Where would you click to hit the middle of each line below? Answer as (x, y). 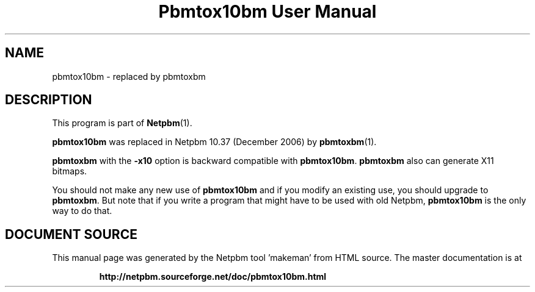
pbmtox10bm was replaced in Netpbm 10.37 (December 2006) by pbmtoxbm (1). (214, 142)
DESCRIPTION (49, 100)
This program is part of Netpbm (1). (122, 123)
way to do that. (82, 211)
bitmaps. (70, 171)
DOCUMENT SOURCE (71, 234)
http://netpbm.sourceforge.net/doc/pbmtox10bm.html (213, 277)
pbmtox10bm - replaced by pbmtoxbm (129, 76)
